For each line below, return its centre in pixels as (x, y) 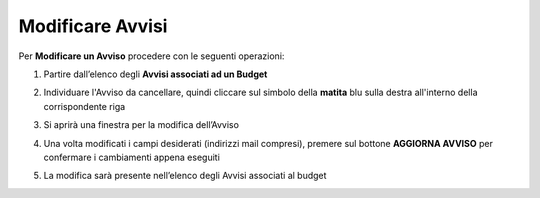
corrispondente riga (84, 106)
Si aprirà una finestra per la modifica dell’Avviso (141, 125)
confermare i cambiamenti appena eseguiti (131, 157)
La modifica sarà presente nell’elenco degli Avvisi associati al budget (185, 176)
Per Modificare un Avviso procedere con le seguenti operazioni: (151, 56)
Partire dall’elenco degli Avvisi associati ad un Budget (155, 74)
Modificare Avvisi (93, 26)
